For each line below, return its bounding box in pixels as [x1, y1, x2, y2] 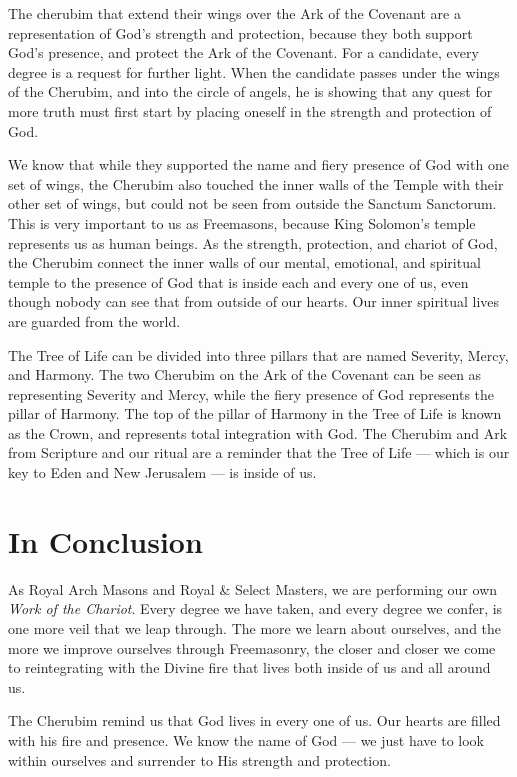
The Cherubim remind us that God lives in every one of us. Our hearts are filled [8, 710, 501, 731]
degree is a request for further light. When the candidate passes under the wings [8, 61, 500, 82]
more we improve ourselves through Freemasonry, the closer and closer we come [8, 637, 496, 658]
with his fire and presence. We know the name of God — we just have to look [8, 729, 484, 750]
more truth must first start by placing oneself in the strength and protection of [8, 100, 492, 121]
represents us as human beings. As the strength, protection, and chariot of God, [8, 232, 498, 253]
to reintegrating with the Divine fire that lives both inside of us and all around [8, 657, 491, 678]
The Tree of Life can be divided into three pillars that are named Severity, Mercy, [8, 344, 509, 365]
